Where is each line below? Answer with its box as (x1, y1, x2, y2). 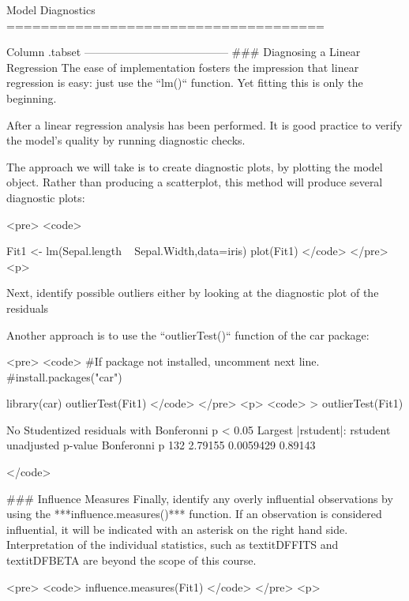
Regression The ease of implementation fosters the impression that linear (6, 58, 359, 75)
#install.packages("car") (6, 368, 122, 385)
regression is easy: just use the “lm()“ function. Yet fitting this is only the (6, 74, 363, 91)
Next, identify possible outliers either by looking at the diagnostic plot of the (6, 284, 379, 301)
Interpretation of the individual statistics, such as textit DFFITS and (6, 536, 339, 553)
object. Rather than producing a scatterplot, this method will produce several (6, 174, 383, 190)
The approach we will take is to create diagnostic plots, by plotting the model (6, 158, 383, 175)
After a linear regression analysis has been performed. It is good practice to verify (6, 116, 403, 133)
